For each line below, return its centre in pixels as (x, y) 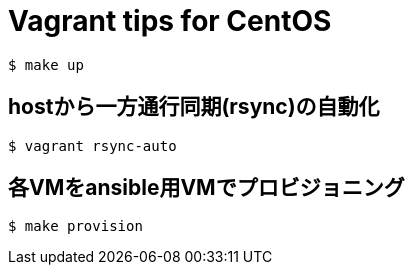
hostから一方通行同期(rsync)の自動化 (194, 107)
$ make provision (75, 226)
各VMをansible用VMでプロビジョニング (206, 188)
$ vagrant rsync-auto (92, 145)
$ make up (46, 64)
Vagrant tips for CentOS (170, 21)
